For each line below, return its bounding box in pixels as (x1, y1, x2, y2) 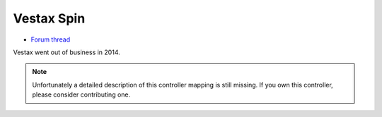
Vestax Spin (13, 11, 86, 26)
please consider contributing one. (32, 90, 131, 99)
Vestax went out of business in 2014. (13, 48, 120, 56)
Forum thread (30, 35, 71, 44)
